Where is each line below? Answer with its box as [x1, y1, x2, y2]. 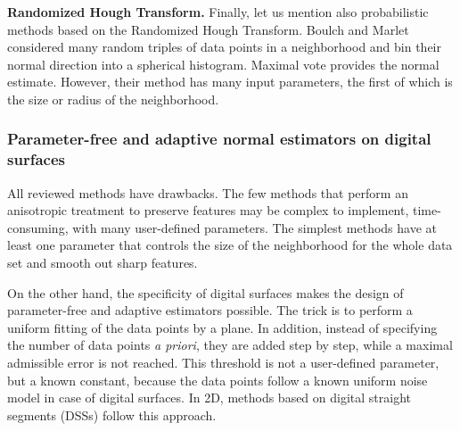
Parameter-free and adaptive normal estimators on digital [7, 128, 431, 150]
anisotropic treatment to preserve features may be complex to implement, [7, 201, 409, 220]
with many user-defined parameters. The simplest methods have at [72, 218, 437, 236]
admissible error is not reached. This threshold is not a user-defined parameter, [7, 353, 439, 372]
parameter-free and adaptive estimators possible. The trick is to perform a [7, 301, 413, 319]
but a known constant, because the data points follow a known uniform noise [7, 370, 428, 389]
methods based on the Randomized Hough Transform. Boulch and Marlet [7, 20, 409, 38]
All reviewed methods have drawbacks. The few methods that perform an [7, 183, 408, 202]
